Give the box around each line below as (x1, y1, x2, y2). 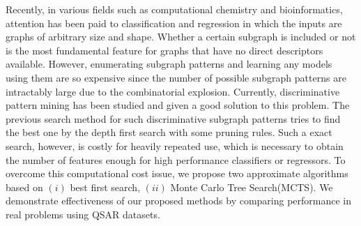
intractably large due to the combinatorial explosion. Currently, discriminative (6, 84, 340, 98)
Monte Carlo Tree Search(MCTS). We (170, 179, 333, 194)
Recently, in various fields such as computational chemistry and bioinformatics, (6, 2, 343, 16)
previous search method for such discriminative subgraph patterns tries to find (6, 111, 341, 126)
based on (6, 179, 43, 194)
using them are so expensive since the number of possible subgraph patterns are (6, 70, 346, 84)
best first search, (70, 179, 141, 194)
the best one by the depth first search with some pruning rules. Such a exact (6, 125, 332, 140)
